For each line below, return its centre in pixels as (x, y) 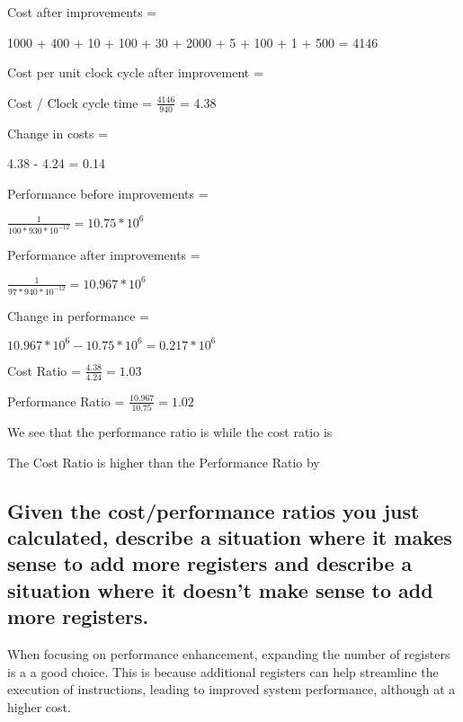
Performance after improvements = (104, 254)
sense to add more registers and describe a (210, 563)
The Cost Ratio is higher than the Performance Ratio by (164, 462)
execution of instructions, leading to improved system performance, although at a (231, 689)
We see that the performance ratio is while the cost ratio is (170, 431)
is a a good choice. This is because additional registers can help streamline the (223, 671)
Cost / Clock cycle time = (80, 102)
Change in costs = (58, 133)
